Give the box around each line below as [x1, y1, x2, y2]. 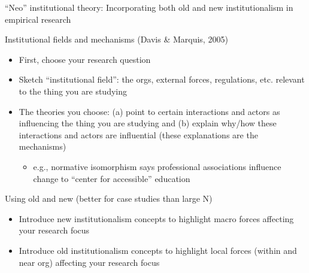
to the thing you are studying [19, 84, 127, 97]
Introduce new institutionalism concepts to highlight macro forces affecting [19, 212, 294, 225]
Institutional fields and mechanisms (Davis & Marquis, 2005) [5, 33, 228, 45]
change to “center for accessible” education [33, 172, 190, 184]
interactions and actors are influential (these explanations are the [19, 128, 258, 141]
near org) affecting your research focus [19, 256, 160, 268]
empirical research [5, 13, 71, 25]
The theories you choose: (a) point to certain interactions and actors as [19, 105, 280, 117]
